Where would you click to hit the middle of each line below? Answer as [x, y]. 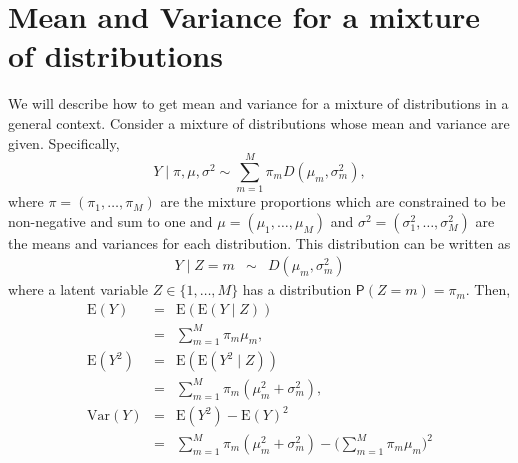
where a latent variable [78, 289]
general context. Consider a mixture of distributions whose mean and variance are [259, 122]
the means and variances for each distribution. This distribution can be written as [259, 242]
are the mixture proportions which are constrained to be [333, 201]
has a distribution [297, 289]
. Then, [488, 289]
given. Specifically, [64, 142]
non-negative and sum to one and [110, 220]
